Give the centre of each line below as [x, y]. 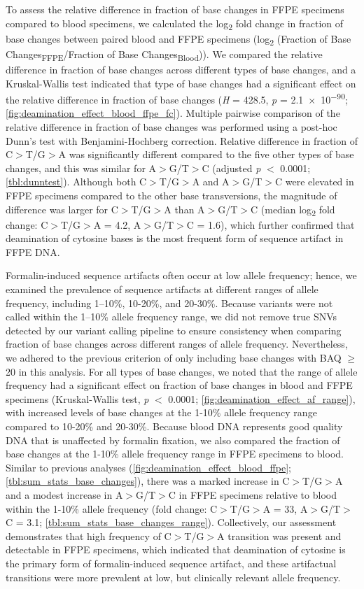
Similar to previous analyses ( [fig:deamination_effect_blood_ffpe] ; [148, 467]
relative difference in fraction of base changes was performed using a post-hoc [171, 127]
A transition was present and [279, 535]
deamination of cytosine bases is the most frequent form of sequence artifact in [175, 238]
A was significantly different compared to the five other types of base [206, 154]
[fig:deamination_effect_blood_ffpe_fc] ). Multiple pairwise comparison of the [173, 113]
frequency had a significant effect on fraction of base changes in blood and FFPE [179, 385]
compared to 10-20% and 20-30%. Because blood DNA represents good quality [174, 426]
